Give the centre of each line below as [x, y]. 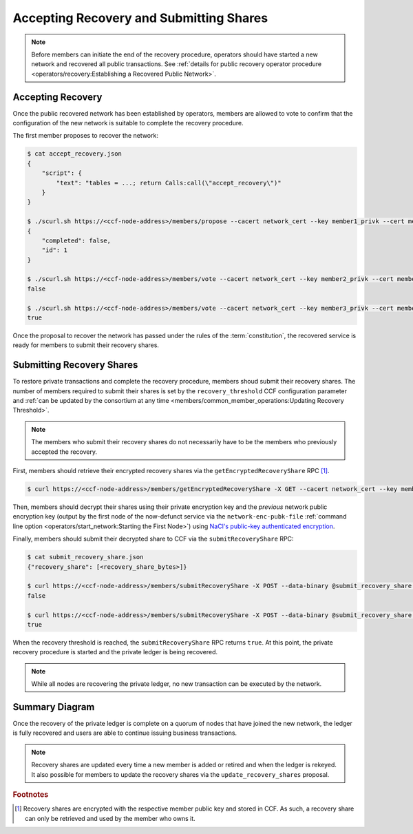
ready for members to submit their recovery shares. [86, 345]
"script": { [62, 173]
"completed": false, [76, 240]
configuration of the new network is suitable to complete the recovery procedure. [128, 123]
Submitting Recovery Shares [75, 365]
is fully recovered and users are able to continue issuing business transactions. [125, 733]
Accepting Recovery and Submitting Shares [140, 18]
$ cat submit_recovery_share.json [85, 557]
